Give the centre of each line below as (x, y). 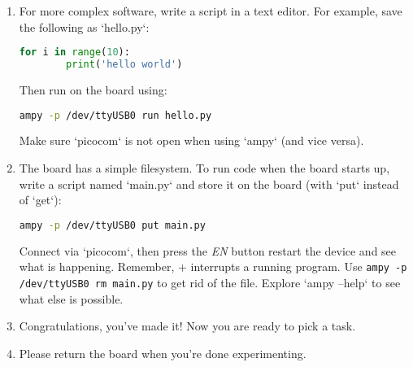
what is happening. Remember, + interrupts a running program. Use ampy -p (213, 267)
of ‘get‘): (40, 200)
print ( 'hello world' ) (124, 65)
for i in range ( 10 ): (74, 52)
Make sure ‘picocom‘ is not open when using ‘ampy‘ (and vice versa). (191, 140)
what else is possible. (71, 298)
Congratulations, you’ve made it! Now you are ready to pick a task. (187, 326)
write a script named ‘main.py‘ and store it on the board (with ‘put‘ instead (209, 183)
